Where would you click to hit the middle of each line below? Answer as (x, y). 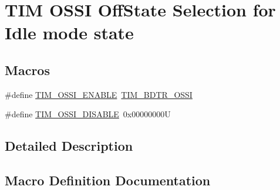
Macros (27, 69)
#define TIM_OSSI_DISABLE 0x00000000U (88, 114)
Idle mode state (69, 33)
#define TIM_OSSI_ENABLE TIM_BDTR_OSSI (99, 94)
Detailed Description (69, 146)
